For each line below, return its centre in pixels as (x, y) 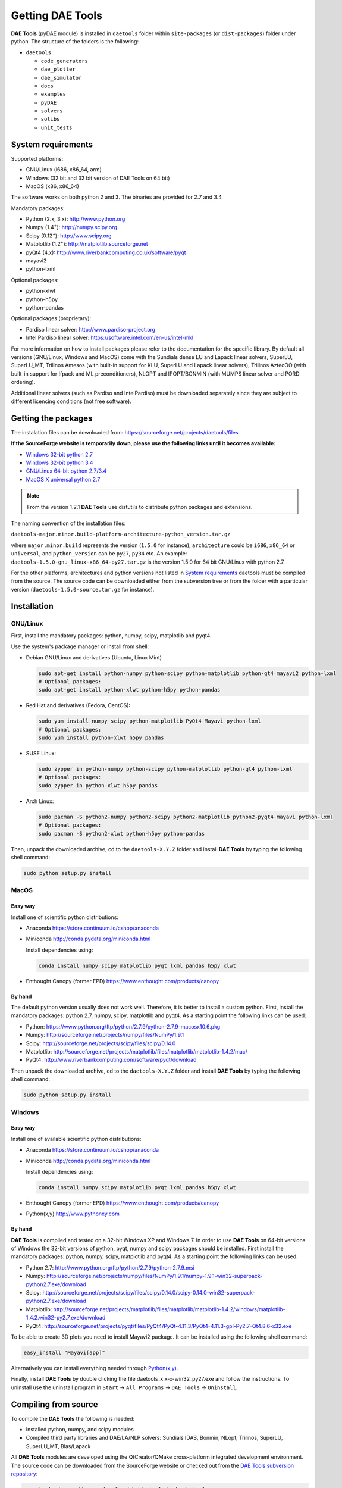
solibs (50, 119)
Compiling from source (54, 1404)
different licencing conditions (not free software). (71, 401)
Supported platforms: (37, 158)
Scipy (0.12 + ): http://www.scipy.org (69, 235)
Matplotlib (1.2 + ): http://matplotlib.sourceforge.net (87, 243)
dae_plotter (58, 69)
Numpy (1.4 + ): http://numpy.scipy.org (71, 227)
